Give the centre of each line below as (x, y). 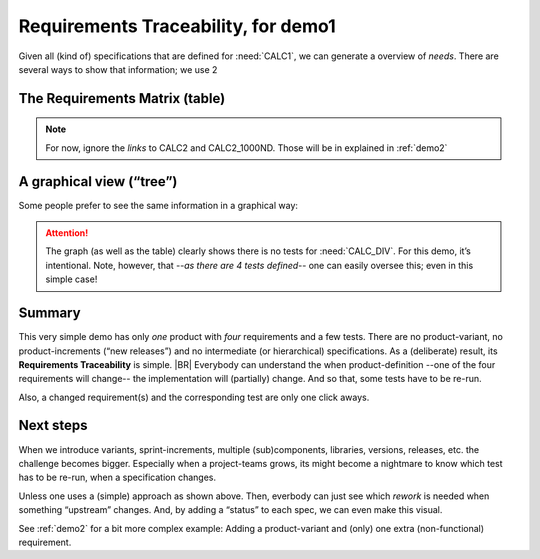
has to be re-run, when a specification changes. (117, 477)
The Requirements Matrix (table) (122, 98)
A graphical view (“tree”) (98, 181)
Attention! (67, 233)
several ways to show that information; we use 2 (118, 69)
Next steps (53, 425)
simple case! (71, 279)
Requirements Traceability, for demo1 (177, 26)
